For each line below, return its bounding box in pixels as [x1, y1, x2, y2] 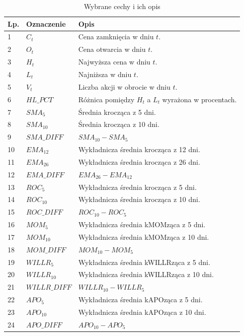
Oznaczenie [26, 18, 66, 29]
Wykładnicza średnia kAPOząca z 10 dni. [78, 307, 206, 317]
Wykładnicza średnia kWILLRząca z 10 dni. [78, 269, 214, 280]
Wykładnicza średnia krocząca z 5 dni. [78, 181, 197, 192]
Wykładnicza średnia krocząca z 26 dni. [78, 156, 200, 167]
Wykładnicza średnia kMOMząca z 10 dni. [78, 231, 209, 242]
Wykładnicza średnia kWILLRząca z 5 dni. [78, 256, 210, 267]
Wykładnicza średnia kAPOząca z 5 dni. [78, 294, 203, 305]
